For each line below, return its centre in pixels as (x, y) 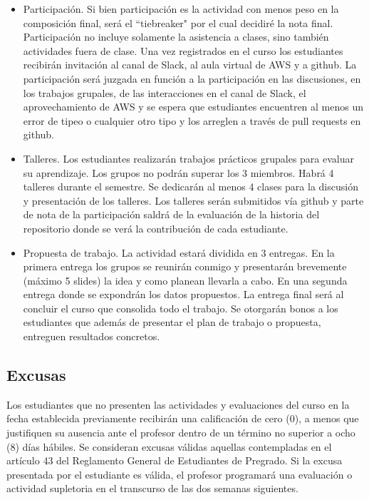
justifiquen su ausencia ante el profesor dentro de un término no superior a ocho (181, 433)
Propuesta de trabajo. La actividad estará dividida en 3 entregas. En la (179, 252)
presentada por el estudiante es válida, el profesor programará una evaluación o (180, 474)
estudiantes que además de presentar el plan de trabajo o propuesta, (172, 322)
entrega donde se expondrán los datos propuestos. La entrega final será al (183, 294)
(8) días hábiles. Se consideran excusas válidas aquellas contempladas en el (169, 446)
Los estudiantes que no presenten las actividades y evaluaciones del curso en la (178, 404)
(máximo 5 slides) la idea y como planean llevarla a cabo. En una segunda (185, 280)
